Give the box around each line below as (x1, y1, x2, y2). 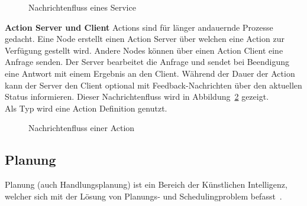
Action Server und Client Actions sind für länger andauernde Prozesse (5, 21, 273, 33)
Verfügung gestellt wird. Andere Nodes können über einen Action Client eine (5, 44, 283, 56)
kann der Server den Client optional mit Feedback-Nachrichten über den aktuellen (5, 79, 302, 91)
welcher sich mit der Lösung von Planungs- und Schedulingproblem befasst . (5, 189, 282, 202)
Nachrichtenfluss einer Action (28, 122, 135, 134)
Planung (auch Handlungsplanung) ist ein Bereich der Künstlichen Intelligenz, (5, 178, 287, 191)
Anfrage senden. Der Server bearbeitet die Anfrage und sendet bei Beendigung (5, 55, 290, 68)
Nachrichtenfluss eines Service (28, 1, 136, 13)
